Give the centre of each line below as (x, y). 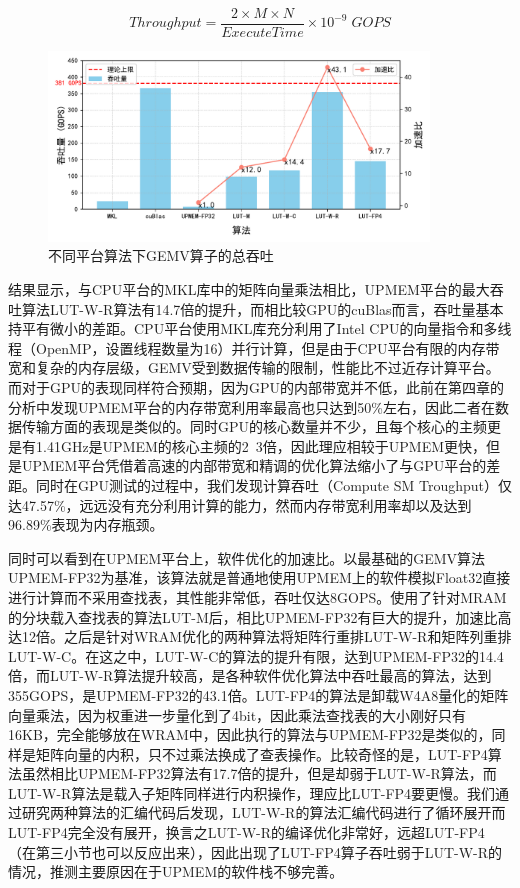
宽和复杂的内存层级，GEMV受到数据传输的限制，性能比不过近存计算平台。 (254, 367)
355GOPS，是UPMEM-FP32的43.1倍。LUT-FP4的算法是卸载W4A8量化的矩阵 (258, 694)
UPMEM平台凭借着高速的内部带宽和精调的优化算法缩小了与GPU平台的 (254, 465)
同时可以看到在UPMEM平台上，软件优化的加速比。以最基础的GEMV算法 (247, 557)
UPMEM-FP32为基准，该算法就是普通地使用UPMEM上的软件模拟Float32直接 (259, 577)
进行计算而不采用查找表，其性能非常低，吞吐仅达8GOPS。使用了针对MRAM (257, 596)
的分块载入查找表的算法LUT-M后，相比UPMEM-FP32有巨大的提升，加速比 (253, 616)
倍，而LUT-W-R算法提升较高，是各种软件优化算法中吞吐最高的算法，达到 (250, 675)
